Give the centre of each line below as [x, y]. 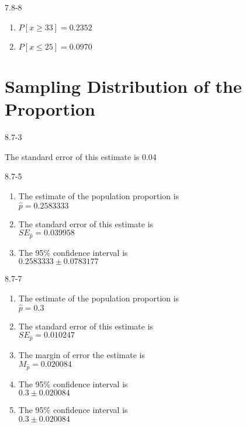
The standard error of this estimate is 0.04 [81, 156]
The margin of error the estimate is [82, 355]
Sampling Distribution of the [123, 86]
